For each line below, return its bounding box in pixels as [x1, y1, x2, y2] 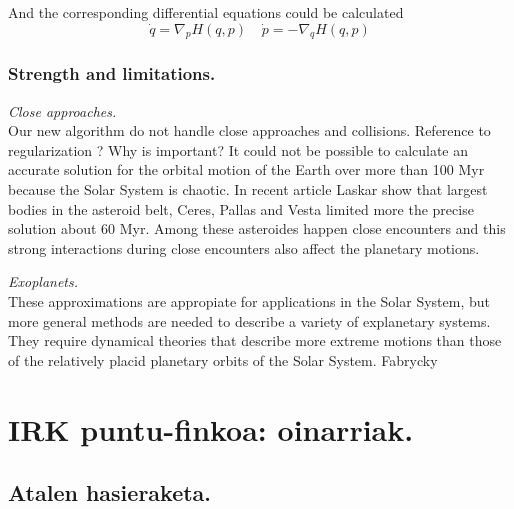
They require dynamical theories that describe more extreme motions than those [8, 330, 502, 351]
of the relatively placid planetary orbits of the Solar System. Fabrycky [8, 349, 438, 370]
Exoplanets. [8, 271, 79, 292]
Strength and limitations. [8, 61, 216, 86]
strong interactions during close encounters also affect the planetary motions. [8, 237, 480, 258]
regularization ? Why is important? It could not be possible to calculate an [8, 139, 469, 160]
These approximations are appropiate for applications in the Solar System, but [8, 290, 490, 311]
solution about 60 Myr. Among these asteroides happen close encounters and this [8, 218, 506, 239]
